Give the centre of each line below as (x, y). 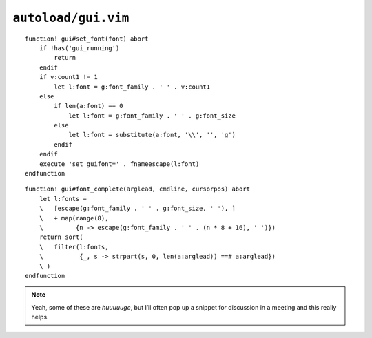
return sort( (61, 237)
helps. (40, 317)
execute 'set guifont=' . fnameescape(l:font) (119, 164)
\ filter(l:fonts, (74, 247)
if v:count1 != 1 (68, 77)
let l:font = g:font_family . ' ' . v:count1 (132, 87)
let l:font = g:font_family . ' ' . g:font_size (152, 116)
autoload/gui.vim (71, 18)
